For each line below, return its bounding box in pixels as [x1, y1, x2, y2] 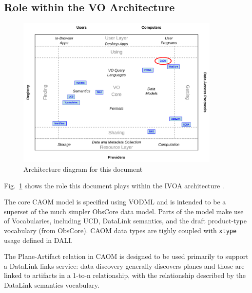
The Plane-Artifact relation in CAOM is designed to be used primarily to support [4, 251, 249, 261]
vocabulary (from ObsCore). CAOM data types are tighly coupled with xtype [4, 225, 237, 235]
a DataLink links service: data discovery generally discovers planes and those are [4, 260, 245, 271]
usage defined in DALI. [4, 235, 73, 245]
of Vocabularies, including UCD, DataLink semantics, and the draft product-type [4, 216, 247, 226]
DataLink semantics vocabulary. [4, 279, 99, 290]
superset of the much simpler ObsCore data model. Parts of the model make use [4, 206, 244, 216]
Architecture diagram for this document [23, 164, 143, 174]
